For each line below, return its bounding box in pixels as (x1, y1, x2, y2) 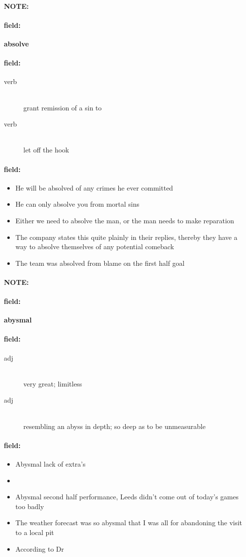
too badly (15, 501, 44, 511)
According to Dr (15, 543, 64, 554)
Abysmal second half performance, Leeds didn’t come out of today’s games (15, 492, 239, 502)
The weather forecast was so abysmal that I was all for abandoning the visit (15, 517, 243, 528)
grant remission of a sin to (23, 102, 102, 112)
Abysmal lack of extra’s (15, 459, 86, 469)
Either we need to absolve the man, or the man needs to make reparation (15, 215, 234, 225)
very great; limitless (23, 378, 82, 388)
